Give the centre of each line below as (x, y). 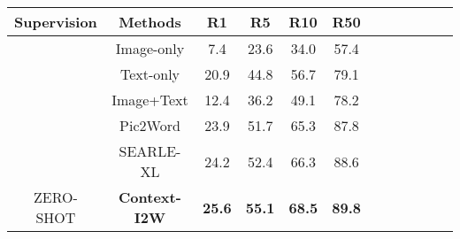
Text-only (150, 74)
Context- (150, 197)
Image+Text (150, 100)
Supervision (56, 22)
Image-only (150, 48)
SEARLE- (150, 151)
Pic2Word (150, 125)
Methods (150, 22)
